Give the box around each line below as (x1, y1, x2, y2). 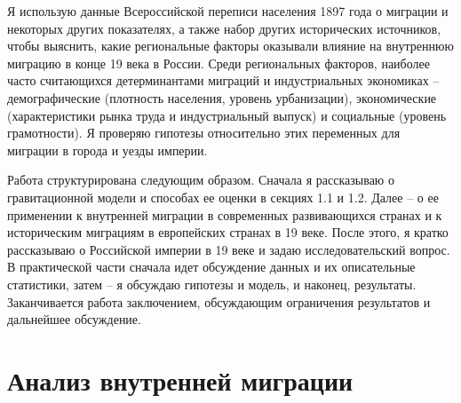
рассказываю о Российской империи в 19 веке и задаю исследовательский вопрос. (7, 240, 450, 258)
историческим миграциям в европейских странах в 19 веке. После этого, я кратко (7, 223, 449, 241)
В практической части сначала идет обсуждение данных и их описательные (7, 257, 416, 276)
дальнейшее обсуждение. (7, 310, 141, 328)
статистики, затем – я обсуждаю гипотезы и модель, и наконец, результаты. (7, 274, 417, 293)
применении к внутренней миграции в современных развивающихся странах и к (7, 205, 442, 224)
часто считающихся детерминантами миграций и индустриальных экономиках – (7, 71, 440, 90)
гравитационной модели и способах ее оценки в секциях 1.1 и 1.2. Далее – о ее (7, 187, 439, 206)
